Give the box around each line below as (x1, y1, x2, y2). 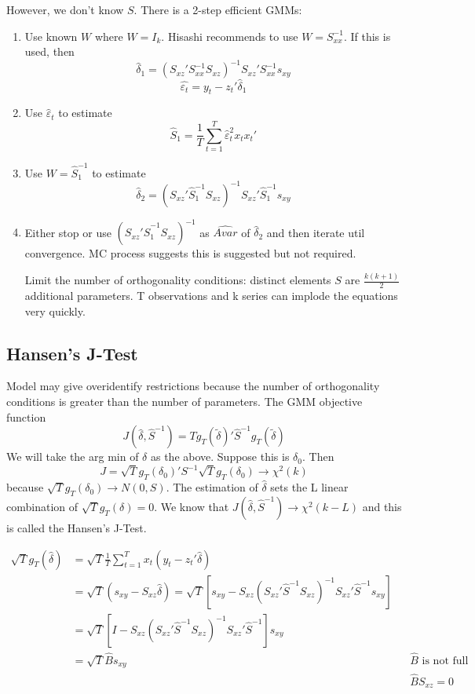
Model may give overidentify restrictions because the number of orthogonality (6, 378, 380, 394)
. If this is (343, 27, 391, 44)
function (6, 408, 46, 425)
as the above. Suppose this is (150, 448, 290, 465)
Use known (24, 27, 78, 44)
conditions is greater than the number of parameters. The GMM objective (6, 393, 363, 410)
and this (362, 498, 402, 514)
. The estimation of (166, 479, 258, 495)
